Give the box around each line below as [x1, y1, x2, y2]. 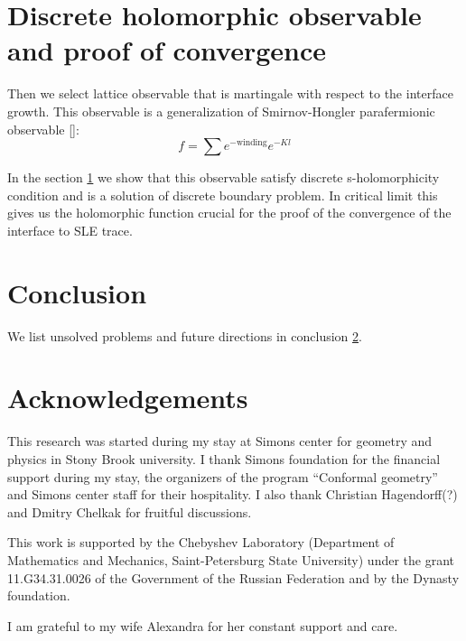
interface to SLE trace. [7, 220, 133, 239]
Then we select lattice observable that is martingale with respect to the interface [7, 84, 453, 103]
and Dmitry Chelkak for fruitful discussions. [7, 502, 252, 521]
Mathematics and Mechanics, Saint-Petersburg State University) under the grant [7, 550, 454, 569]
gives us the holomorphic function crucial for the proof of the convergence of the [7, 203, 452, 222]
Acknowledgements [7, 379, 248, 416]
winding [236, 138, 267, 148]
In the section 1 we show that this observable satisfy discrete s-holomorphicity [7, 168, 440, 187]
